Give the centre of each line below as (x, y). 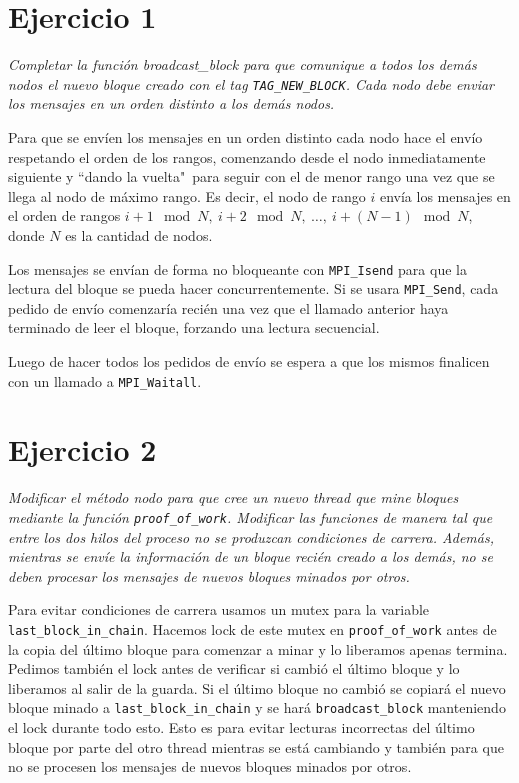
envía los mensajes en (445, 195)
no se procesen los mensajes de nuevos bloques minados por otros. (210, 766)
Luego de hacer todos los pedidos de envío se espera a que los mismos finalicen (249, 361)
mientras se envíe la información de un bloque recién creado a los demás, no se (250, 556)
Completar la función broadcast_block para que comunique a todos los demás (242, 64)
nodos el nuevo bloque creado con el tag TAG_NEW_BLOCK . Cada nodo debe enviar (251, 83)
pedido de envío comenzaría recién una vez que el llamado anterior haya (228, 307)
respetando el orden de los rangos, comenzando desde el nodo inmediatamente (247, 156)
